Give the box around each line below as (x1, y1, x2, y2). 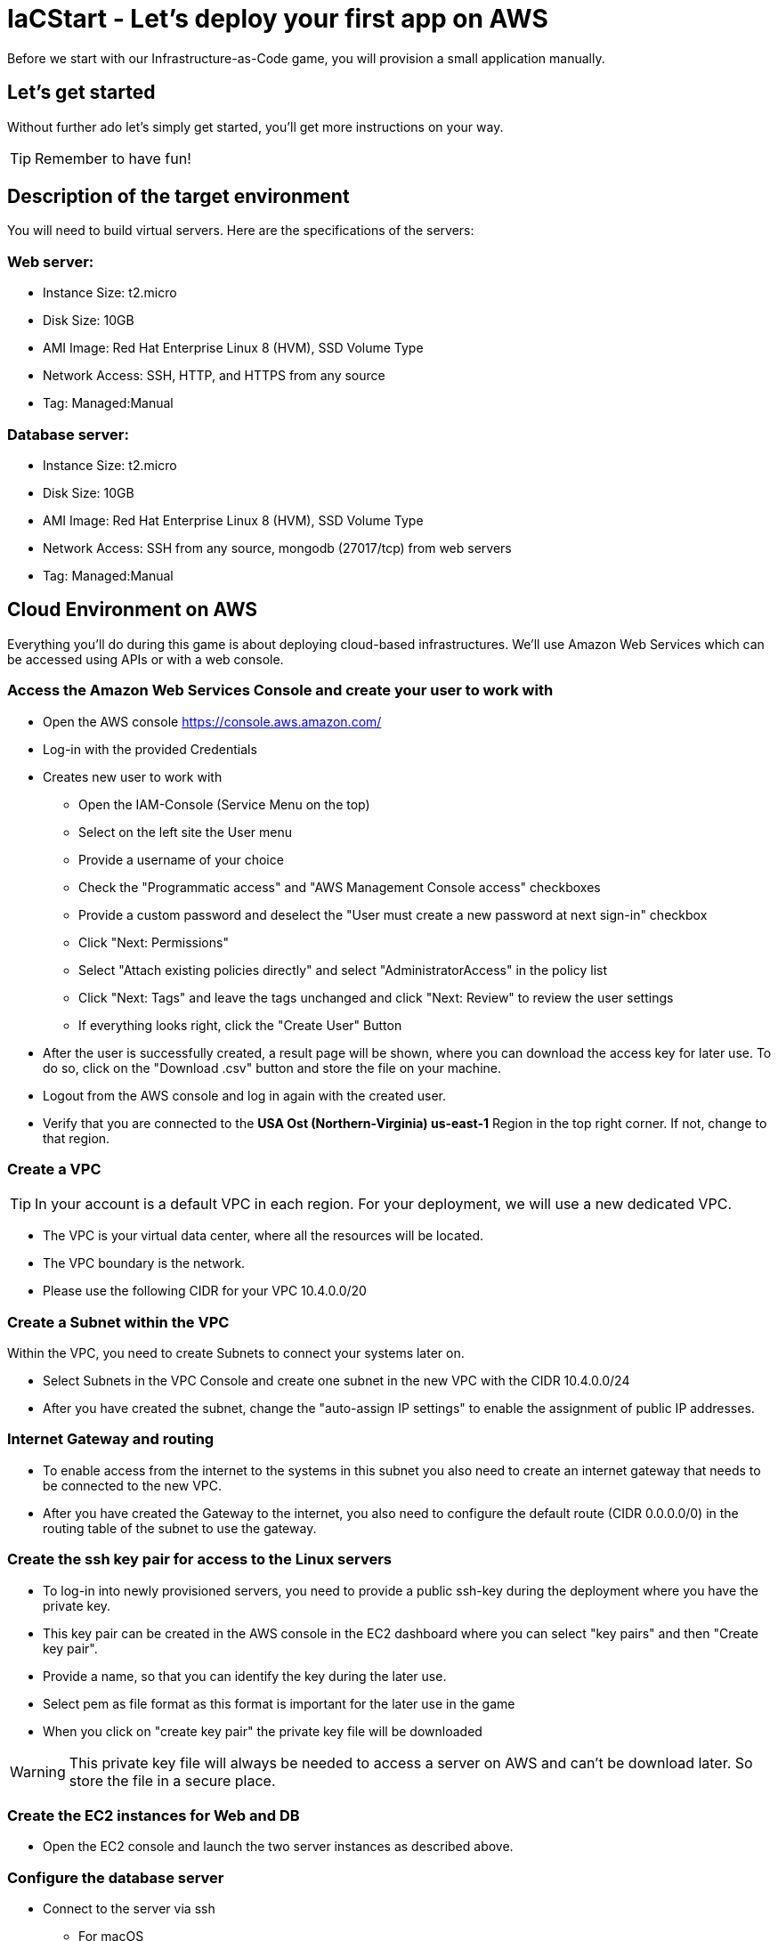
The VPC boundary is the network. (43, 1255, 246, 1271)
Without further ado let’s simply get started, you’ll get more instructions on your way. (7, 118, 504, 134)
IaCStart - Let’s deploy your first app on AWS (7, 4, 548, 34)
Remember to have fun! (35, 149, 191, 167)
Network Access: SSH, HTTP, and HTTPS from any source (43, 368, 385, 384)
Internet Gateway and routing (7, 1430, 215, 1449)
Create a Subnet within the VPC (7, 1312, 230, 1331)
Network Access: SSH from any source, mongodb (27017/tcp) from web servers (43, 540, 512, 556)
